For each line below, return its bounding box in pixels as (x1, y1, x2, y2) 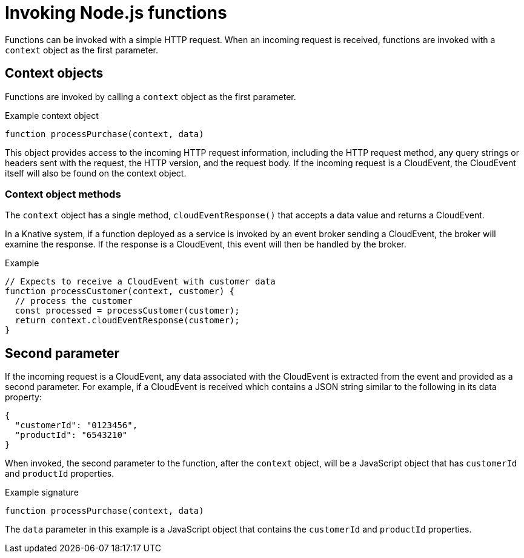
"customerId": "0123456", (15, 420, 138, 431)
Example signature (5, 487, 79, 498)
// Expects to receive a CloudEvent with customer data (5, 277, 276, 287)
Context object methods (5, 187, 121, 200)
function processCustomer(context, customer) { (5, 286, 235, 297)
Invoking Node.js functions (5, 2, 227, 23)
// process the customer (15, 296, 133, 306)
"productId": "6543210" (15, 430, 128, 440)
